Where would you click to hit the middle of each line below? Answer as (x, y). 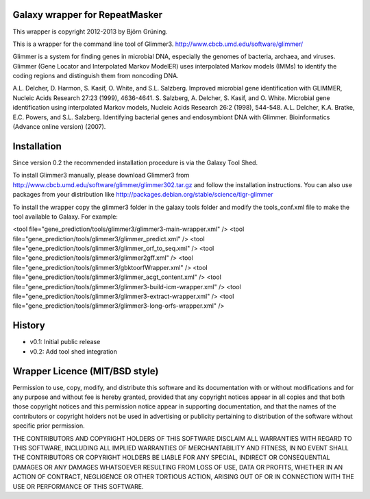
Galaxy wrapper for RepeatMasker (87, 15)
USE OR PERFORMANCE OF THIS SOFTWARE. (78, 486)
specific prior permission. (49, 426)
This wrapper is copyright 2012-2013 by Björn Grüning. (90, 32)
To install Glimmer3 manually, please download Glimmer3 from (101, 175)
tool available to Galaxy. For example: (65, 217)
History (29, 326)
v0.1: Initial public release (65, 342)
